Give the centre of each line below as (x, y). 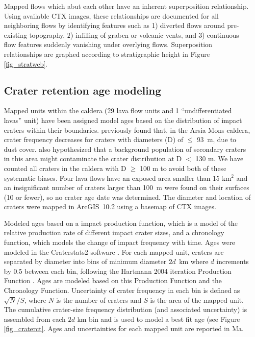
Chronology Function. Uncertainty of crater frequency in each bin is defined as (122, 290)
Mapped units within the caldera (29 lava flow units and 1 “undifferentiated (118, 110)
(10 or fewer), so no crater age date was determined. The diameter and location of (127, 197)
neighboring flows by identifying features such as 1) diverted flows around (115, 25)
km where (194, 261)
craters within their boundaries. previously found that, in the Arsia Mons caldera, (127, 130)
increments (233, 261)
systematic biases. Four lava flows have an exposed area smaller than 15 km (118, 178)
